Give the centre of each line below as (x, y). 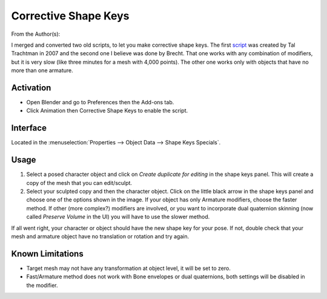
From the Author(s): (36, 34)
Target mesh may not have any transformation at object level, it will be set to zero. (129, 268)
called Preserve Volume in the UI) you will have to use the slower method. (118, 217)
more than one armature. (42, 70)
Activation (31, 88)
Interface (29, 128)
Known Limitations (48, 254)
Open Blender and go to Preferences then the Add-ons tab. (100, 102)
